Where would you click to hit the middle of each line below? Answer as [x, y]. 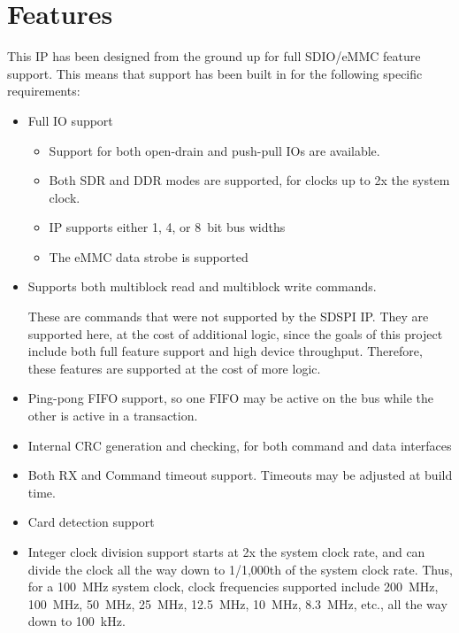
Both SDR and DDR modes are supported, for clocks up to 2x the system [249, 180]
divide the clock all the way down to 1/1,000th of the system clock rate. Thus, [240, 569]
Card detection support [91, 522]
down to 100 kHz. [76, 621]
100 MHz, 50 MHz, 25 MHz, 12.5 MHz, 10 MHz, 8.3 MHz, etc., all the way [237, 603]
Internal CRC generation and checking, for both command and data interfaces [240, 445]
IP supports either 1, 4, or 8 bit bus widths [167, 227]
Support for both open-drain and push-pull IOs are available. [214, 150]
